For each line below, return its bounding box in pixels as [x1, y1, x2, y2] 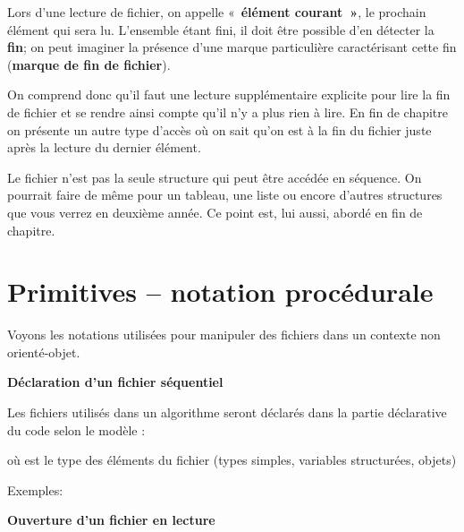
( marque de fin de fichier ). [7, 55, 171, 73]
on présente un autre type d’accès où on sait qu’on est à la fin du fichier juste [7, 120, 432, 139]
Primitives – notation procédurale [7, 273, 434, 310]
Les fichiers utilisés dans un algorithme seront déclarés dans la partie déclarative [7, 403, 447, 422]
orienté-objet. [7, 342, 80, 361]
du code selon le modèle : [7, 420, 146, 439]
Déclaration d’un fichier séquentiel [7, 373, 224, 391]
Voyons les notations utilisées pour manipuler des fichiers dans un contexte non [7, 325, 441, 344]
